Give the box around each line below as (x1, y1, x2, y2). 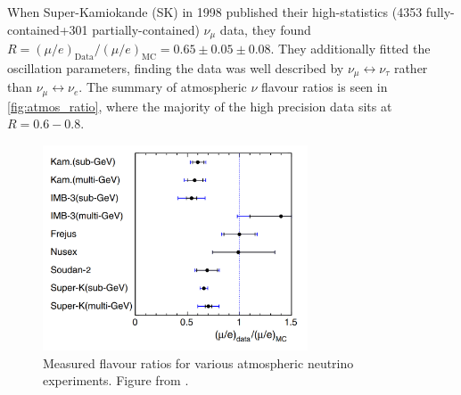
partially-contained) (92, 20, 200, 38)
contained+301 (7, 20, 88, 38)
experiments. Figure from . (43, 371, 189, 390)
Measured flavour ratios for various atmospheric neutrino (43, 353, 354, 372)
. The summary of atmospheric (78, 78, 247, 96)
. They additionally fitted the (270, 39, 431, 58)
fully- (425, 3, 455, 21)
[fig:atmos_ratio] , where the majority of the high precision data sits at (7, 96, 392, 115)
